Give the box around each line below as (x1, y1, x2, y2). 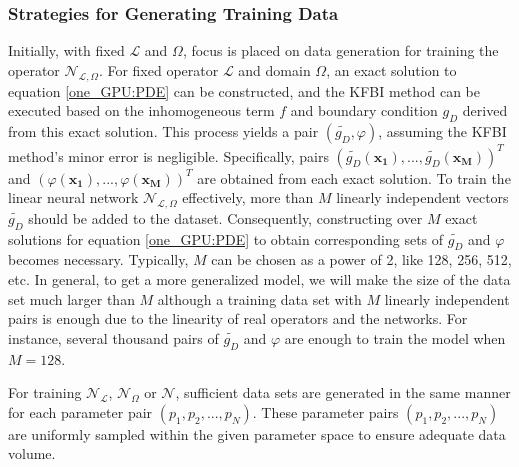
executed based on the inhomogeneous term (8, 100, 275, 121)
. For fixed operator (98, 59, 219, 80)
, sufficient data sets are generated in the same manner (175, 382, 511, 403)
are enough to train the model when (284, 327, 506, 348)
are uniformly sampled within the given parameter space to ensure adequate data (8, 423, 506, 444)
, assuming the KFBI (378, 121, 507, 141)
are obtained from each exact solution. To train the (197, 167, 511, 188)
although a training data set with (157, 288, 362, 309)
